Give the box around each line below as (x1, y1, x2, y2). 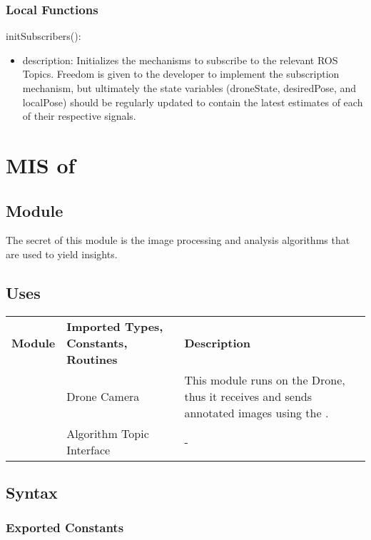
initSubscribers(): (6, 29, 81, 44)
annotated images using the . (184, 404, 329, 421)
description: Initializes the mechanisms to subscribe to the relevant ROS (22, 52, 338, 67)
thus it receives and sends (184, 387, 312, 404)
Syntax (6, 482, 58, 504)
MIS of (6, 150, 76, 179)
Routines (66, 350, 118, 367)
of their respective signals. (22, 108, 136, 123)
